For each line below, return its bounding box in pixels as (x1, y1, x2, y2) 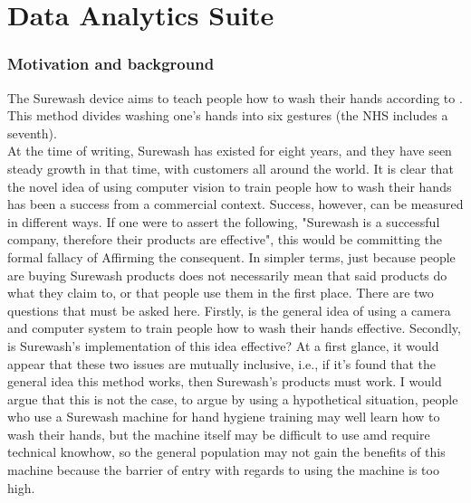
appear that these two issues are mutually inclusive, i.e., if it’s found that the (7, 354, 437, 373)
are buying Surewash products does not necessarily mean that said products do (7, 265, 447, 284)
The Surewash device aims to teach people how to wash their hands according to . (7, 88, 463, 107)
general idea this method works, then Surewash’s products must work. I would (7, 372, 442, 391)
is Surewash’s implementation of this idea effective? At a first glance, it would (7, 336, 439, 355)
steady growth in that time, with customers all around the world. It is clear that (7, 158, 454, 177)
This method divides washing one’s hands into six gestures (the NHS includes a (7, 106, 448, 125)
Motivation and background (7, 52, 215, 75)
